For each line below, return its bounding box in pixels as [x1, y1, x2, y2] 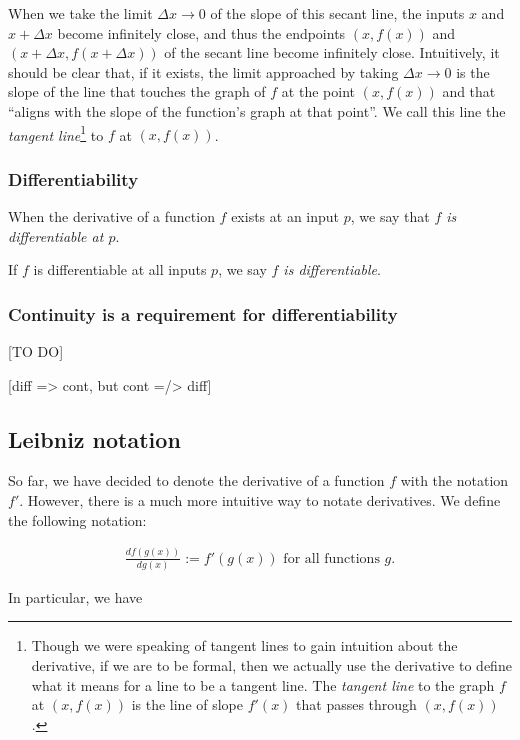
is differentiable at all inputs [33, 259, 207, 280]
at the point [281, 81, 355, 102]
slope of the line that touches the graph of [8, 81, 266, 102]
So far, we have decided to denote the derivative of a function [8, 470, 385, 491]
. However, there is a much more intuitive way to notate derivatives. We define [19, 490, 501, 511]
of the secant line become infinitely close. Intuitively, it [164, 42, 500, 63]
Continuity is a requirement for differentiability [8, 301, 398, 326]
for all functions [283, 551, 380, 566]
